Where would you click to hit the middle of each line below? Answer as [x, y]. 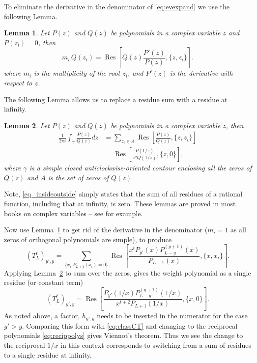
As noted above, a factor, [42, 316]
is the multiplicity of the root [77, 73]
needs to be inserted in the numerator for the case [172, 316]
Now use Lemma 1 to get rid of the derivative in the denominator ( [106, 230]
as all [238, 230]
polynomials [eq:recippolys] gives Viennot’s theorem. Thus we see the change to [124, 335]
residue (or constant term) [43, 282]
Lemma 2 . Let [27, 125]
